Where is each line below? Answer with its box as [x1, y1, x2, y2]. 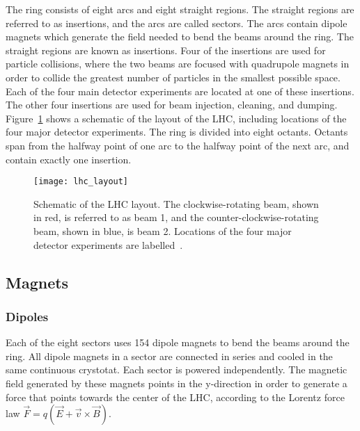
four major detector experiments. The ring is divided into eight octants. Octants [6, 124, 348, 139]
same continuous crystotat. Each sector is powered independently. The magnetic [6, 362, 347, 377]
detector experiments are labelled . [33, 237, 183, 252]
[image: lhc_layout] [33, 177, 129, 187]
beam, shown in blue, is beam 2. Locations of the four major [33, 223, 292, 238]
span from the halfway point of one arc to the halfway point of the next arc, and [6, 138, 350, 152]
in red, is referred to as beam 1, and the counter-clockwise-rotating [33, 210, 319, 225]
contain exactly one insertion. [6, 152, 132, 166]
